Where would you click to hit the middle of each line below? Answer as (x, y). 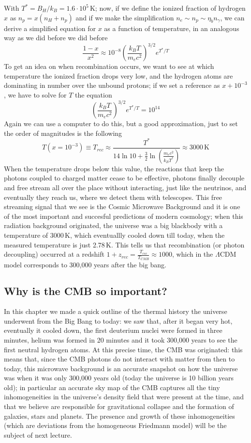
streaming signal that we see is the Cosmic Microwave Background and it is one (122, 206)
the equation (94, 95)
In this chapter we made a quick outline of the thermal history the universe (116, 311)
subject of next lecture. (38, 435)
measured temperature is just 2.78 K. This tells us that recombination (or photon (124, 244)
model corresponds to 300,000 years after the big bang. (85, 265)
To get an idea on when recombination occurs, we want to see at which (109, 66)
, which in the (192, 254)
